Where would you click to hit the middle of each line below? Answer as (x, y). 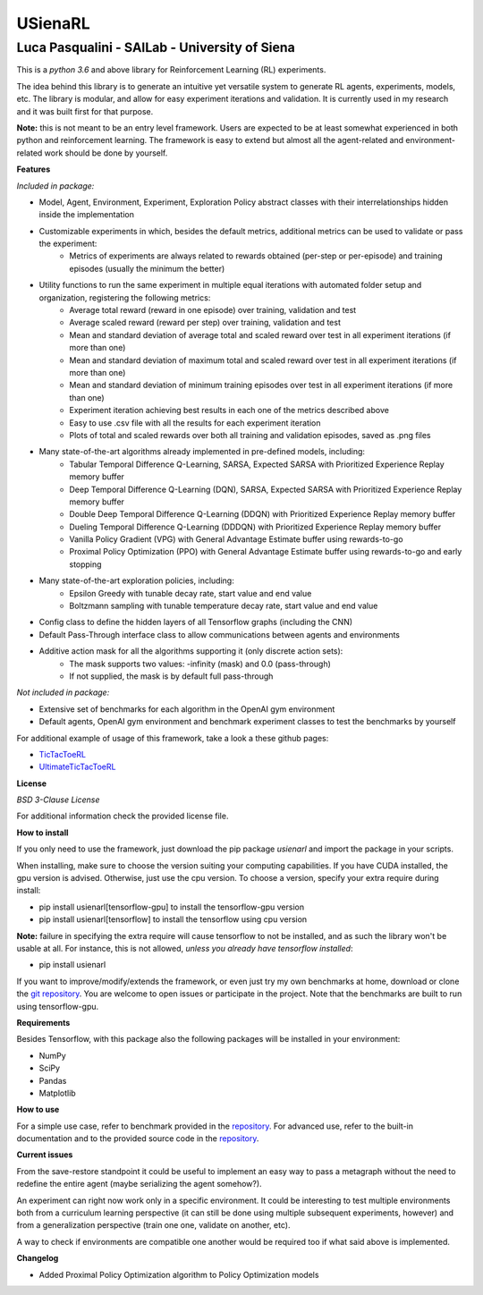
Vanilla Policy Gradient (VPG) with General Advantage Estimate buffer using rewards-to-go (236, 539)
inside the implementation (86, 215)
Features (34, 169)
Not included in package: (63, 692)
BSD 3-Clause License (58, 800)
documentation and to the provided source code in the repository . (138, 1138)
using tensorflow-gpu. (58, 1006)
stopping (85, 564)
